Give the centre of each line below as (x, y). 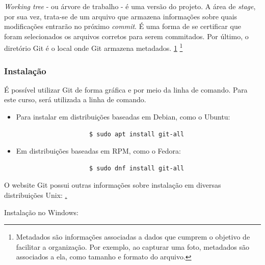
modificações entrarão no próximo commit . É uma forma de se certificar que (123, 26)
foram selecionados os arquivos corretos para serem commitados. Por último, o (126, 36)
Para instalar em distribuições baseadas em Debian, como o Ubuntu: (123, 117)
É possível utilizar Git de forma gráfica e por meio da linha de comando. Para (126, 89)
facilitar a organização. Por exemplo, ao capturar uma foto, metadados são (132, 246)
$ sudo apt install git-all (137, 134)
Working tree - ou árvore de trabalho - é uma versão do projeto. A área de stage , (130, 6)
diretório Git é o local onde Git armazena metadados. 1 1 (94, 47)
